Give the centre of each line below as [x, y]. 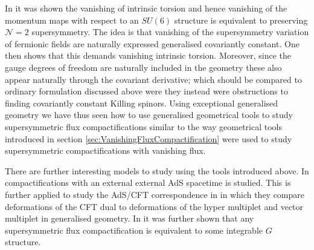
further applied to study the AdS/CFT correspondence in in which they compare [155, 194]
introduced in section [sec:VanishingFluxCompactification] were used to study [149, 138]
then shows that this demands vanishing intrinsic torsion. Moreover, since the [148, 55]
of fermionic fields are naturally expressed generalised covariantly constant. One [152, 43]
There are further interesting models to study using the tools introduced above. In [157, 170]
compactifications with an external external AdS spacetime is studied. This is [148, 183]
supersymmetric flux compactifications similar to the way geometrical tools [144, 126]
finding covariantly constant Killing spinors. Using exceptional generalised [142, 103]
